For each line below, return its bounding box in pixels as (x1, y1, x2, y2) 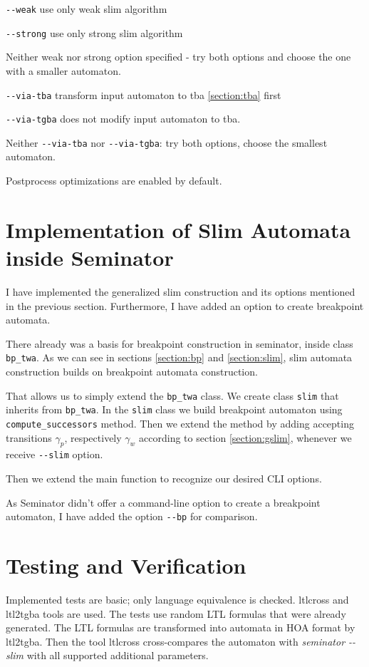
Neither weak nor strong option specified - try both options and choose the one (6, 49, 351, 64)
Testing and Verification (6, 551, 246, 580)
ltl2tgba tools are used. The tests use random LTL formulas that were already (6, 606, 346, 621)
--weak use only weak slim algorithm (6, 1, 167, 16)
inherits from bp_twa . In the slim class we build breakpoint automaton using (6, 402, 343, 417)
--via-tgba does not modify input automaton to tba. (6, 111, 241, 126)
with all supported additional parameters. (26, 648, 209, 663)
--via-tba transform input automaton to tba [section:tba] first (6, 87, 281, 102)
